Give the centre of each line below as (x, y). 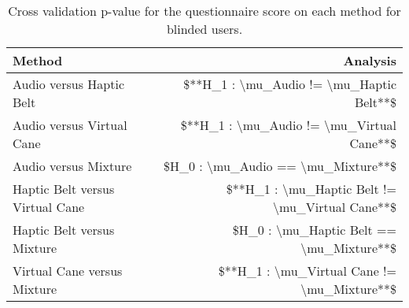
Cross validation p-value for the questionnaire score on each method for (204, 11)
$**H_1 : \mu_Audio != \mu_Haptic (290, 84)
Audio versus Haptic (69, 84)
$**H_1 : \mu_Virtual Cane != (307, 271)
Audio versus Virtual (70, 125)
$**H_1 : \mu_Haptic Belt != (311, 189)
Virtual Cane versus (68, 271)
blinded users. (204, 29)
